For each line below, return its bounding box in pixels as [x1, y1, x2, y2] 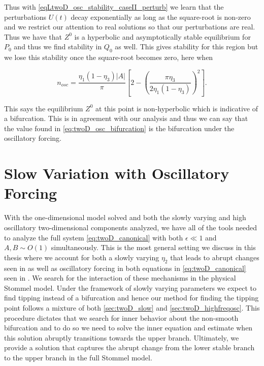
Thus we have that [4, 31, 62, 42]
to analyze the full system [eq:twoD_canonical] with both [4, 232, 183, 242]
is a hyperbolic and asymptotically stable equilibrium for [74, 31, 251, 42]
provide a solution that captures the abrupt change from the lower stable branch [4, 342, 255, 353]
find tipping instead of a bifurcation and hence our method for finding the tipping [4, 292, 259, 303]
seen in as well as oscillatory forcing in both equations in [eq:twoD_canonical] [4, 262, 246, 273]
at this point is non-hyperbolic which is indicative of [95, 103, 258, 113]
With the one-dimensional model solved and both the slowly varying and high [4, 212, 246, 223]
